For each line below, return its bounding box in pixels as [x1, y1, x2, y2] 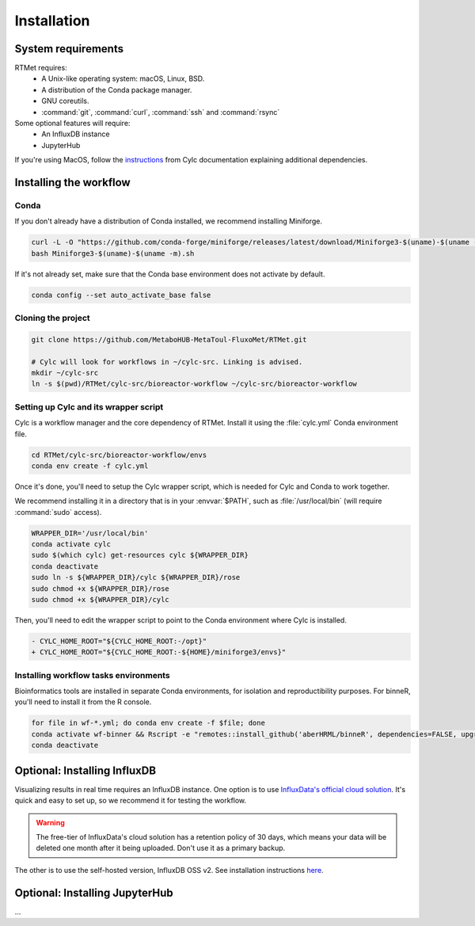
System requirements [14, 42, 124, 55]
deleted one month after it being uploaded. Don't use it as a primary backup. [36, 844, 286, 853]
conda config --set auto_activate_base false [31, 290, 211, 299]
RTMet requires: [14, 63, 67, 73]
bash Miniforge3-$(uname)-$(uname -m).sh [31, 249, 195, 257]
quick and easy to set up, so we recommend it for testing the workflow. [14, 796, 247, 806]
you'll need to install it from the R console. [14, 697, 152, 707]
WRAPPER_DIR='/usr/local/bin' [31, 528, 149, 538]
